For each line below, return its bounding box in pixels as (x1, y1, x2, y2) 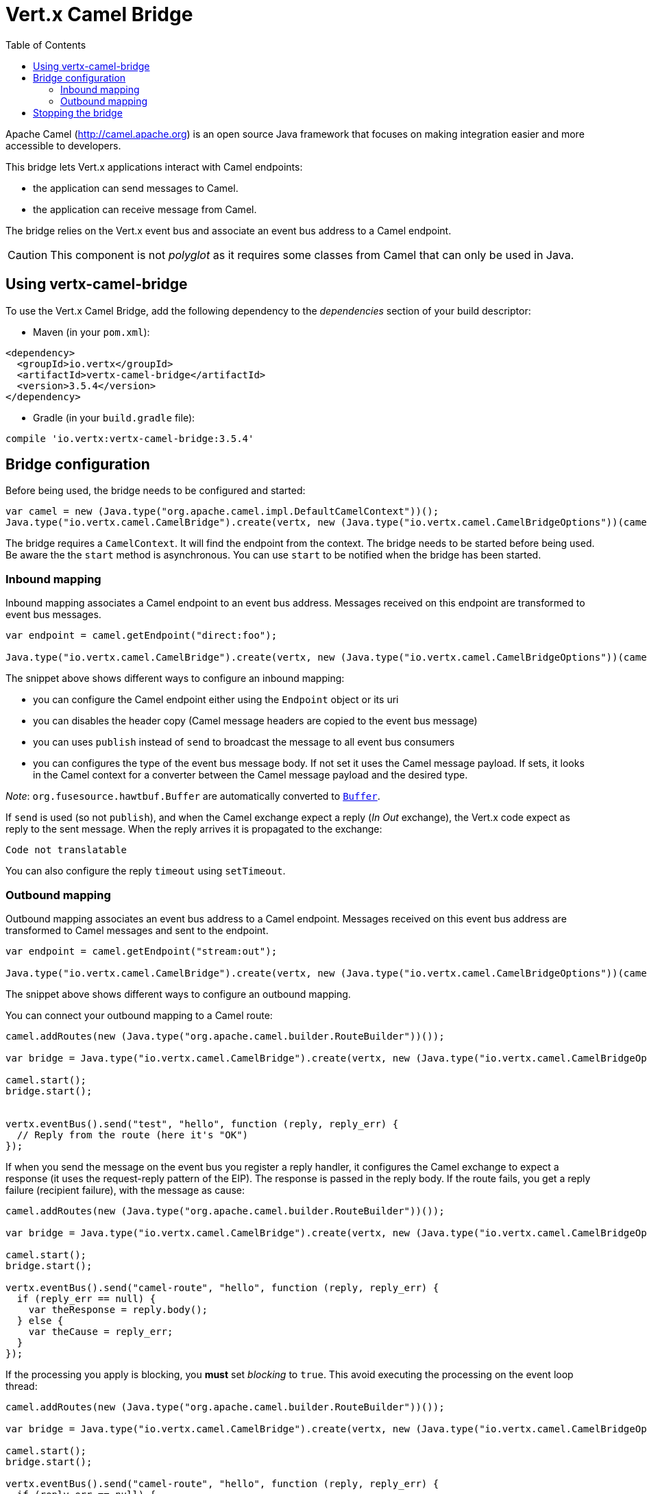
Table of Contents (5, 38, 86, 51)
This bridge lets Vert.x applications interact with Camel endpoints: (5, 160, 303, 173)
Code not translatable (5, 844, 127, 856)
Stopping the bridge (33, 106, 123, 119)
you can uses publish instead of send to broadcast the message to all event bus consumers (33, 736, 455, 748)
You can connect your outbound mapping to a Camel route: (5, 1009, 273, 1021)
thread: (5, 1380, 38, 1392)
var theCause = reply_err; (28, 1325, 173, 1337)
